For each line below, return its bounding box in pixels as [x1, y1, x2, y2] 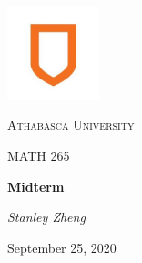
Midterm [7, 176, 65, 195]
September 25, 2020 [7, 237, 117, 257]
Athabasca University [7, 115, 135, 134]
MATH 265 [7, 145, 70, 164]
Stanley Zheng [7, 207, 86, 226]
